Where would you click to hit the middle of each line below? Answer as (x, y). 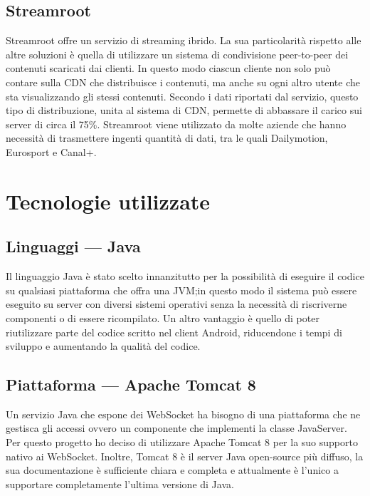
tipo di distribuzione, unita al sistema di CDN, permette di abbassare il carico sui (184, 110)
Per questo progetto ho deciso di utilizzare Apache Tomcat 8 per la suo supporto (182, 442)
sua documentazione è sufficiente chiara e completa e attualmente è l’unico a (172, 470)
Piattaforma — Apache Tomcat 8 (131, 384)
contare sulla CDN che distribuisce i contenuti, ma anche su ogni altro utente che (183, 82)
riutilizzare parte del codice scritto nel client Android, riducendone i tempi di (174, 332)
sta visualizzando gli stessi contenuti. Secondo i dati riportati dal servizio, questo (182, 96)
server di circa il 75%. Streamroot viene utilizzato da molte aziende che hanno (176, 124)
